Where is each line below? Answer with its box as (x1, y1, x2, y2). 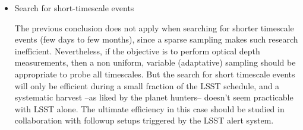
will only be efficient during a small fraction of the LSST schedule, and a (14, 79, 280, 92)
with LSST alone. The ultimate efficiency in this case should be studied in (14, 102, 285, 115)
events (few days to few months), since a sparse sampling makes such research (14, 33, 298, 45)
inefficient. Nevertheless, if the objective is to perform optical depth (14, 44, 260, 57)
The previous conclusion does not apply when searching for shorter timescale (14, 21, 294, 34)
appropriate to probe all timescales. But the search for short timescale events (14, 67, 295, 80)
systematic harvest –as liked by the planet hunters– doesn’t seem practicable (14, 91, 293, 103)
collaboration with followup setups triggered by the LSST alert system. (14, 114, 274, 126)
